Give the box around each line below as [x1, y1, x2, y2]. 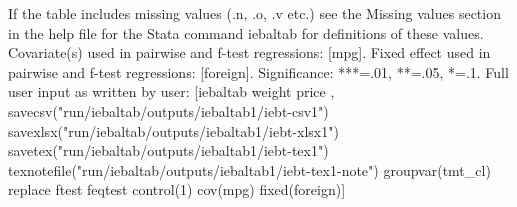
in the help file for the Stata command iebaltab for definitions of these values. [8, 22, 484, 43]
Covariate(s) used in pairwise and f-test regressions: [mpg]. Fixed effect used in [8, 42, 491, 63]
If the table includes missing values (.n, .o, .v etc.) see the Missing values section [8, 3, 501, 23]
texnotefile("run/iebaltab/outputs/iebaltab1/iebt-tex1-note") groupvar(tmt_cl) [8, 159, 491, 180]
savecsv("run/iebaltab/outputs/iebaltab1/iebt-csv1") [8, 100, 329, 121]
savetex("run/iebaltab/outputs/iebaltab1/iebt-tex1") [8, 140, 329, 161]
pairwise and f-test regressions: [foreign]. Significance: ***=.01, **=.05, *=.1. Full [8, 61, 509, 82]
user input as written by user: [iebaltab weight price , [8, 81, 335, 102]
